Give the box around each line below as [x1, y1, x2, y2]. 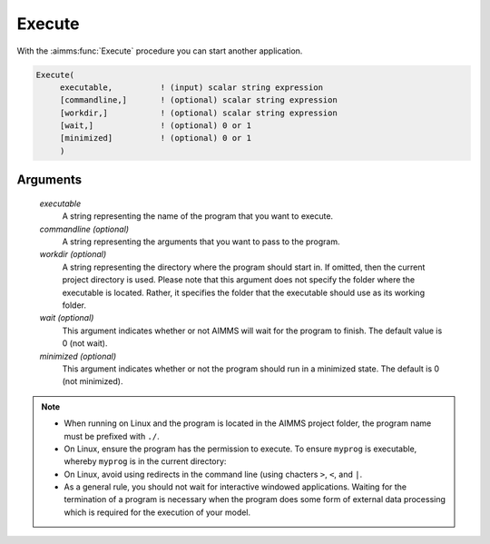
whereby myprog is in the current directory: [64, 456, 227, 467]
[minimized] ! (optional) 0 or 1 [59, 133, 251, 143]
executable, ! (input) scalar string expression [59, 82, 324, 93]
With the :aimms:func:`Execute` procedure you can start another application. [16, 45, 303, 56]
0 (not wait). [62, 338, 108, 349]
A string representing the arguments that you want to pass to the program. [62, 236, 340, 247]
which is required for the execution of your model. [64, 507, 251, 518]
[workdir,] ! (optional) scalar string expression [59, 107, 338, 118]
